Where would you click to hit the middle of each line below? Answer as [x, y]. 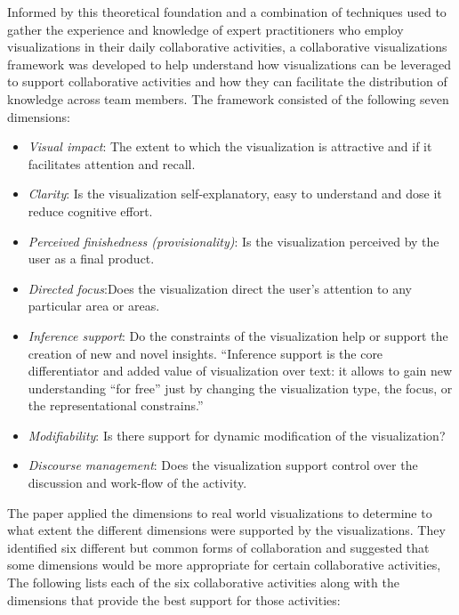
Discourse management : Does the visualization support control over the [223, 465]
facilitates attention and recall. [112, 163]
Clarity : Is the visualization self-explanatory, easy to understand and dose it [235, 194]
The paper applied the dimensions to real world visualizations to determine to [220, 512]
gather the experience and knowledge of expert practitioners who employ [205, 29]
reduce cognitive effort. [90, 210]
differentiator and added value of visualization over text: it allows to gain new [240, 371]
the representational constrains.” [116, 405]
